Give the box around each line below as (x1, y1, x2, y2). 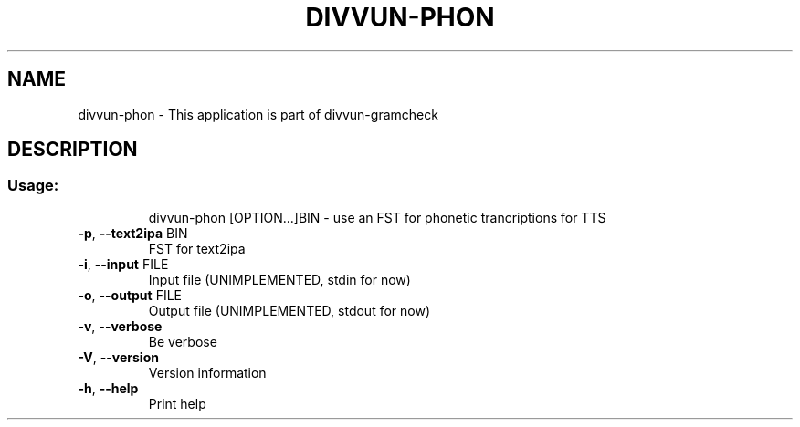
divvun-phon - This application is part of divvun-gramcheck (78, 106, 438, 122)
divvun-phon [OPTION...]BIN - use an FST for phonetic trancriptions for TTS (148, 209, 606, 225)
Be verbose (148, 333, 217, 349)
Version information (148, 364, 267, 380)
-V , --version (78, 349, 159, 365)
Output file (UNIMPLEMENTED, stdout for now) (148, 302, 431, 318)
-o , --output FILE (78, 286, 183, 303)
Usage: (7, 176, 59, 195)
